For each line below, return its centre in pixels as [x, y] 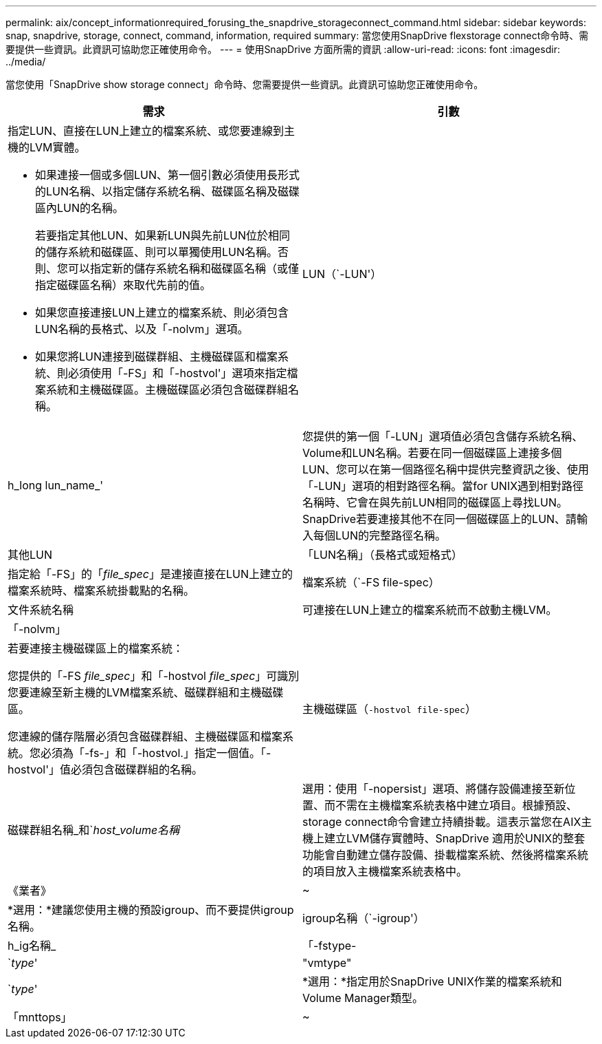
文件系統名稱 [41, 610]
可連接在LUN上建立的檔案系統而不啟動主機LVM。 [430, 610]
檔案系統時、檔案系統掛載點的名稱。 [101, 590]
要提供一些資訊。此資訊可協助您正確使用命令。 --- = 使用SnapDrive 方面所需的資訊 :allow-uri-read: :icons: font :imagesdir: [283, 49]
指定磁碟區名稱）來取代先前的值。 [123, 285]
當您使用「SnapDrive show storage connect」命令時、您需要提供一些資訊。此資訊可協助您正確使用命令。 [245, 84]
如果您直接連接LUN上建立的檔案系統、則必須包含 [162, 312]
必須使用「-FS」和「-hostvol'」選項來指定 [178, 373]
